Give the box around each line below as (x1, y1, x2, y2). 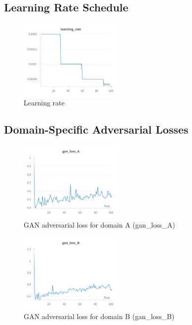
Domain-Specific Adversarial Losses (4, 122, 189, 137)
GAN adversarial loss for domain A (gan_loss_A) (24, 220, 175, 230)
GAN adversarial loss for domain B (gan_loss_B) (24, 311, 175, 321)
